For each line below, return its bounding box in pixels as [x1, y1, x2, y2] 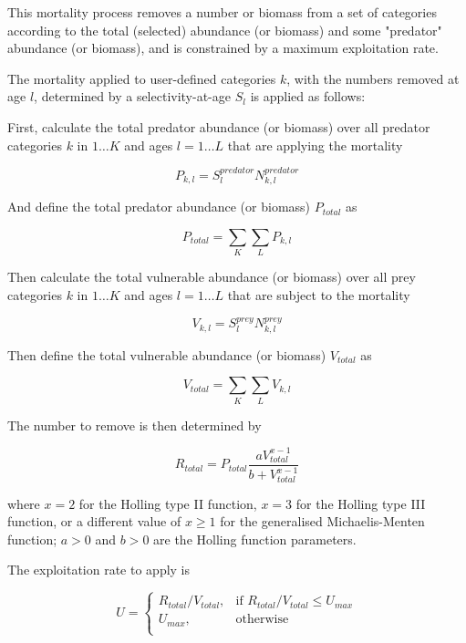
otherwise [235, 613, 289, 627]
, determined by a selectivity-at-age [34, 87, 231, 106]
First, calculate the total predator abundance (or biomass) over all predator [7, 117, 430, 136]
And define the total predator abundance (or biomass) [7, 197, 311, 216]
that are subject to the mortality [227, 285, 410, 304]
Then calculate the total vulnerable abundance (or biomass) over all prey [7, 267, 416, 286]
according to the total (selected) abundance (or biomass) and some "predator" [7, 20, 442, 39]
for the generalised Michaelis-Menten [220, 512, 425, 531]
